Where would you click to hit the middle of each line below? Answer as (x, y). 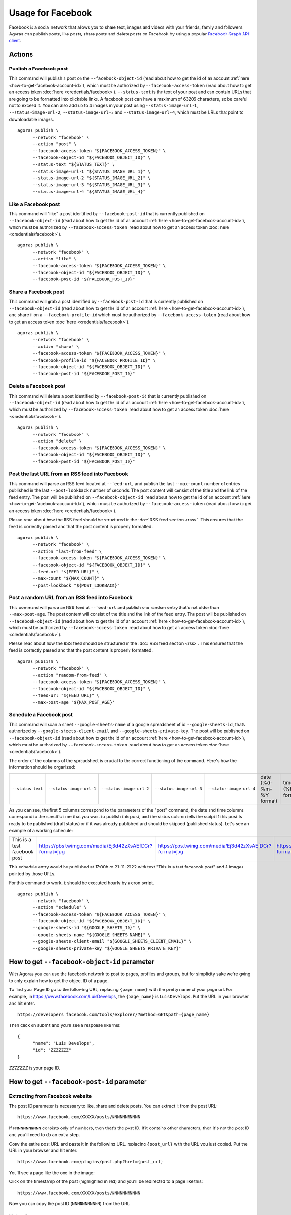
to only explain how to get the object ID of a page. (59, 981)
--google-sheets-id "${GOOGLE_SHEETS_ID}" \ (87, 928)
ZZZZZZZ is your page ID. (35, 1068)
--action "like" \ (55, 259)
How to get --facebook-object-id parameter (82, 962)
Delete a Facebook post (37, 386)
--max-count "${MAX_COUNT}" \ (69, 579)
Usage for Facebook (50, 13)
